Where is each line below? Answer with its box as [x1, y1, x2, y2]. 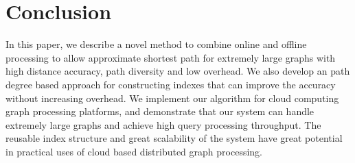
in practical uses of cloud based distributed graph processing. [5, 144, 262, 158]
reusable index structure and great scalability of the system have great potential [5, 131, 343, 145]
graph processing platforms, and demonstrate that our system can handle [5, 104, 314, 118]
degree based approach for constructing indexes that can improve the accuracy [5, 77, 336, 91]
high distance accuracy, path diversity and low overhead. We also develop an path [5, 64, 350, 78]
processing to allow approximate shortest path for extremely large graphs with [5, 50, 336, 64]
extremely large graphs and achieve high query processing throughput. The [5, 117, 321, 131]
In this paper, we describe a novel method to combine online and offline [5, 37, 307, 51]
